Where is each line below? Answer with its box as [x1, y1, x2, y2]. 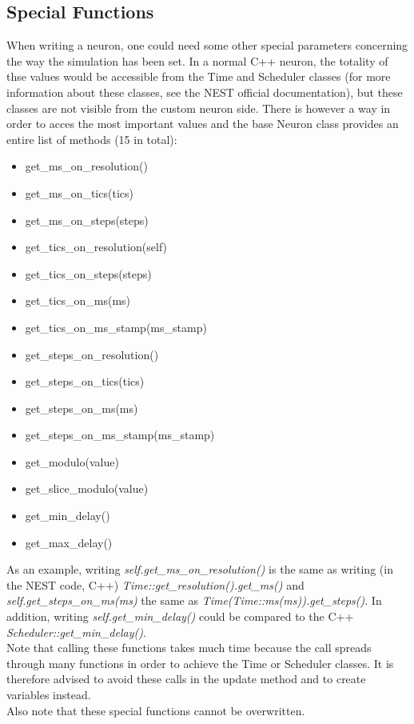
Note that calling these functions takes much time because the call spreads [6, 639, 372, 656]
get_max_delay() [25, 534, 113, 550]
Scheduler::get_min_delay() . [6, 623, 146, 640]
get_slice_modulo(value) [25, 480, 149, 497]
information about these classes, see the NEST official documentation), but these [6, 83, 403, 100]
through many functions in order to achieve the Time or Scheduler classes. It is [6, 654, 394, 671]
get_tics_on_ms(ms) [25, 292, 131, 309]
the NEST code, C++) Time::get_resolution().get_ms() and [6, 576, 305, 593]
